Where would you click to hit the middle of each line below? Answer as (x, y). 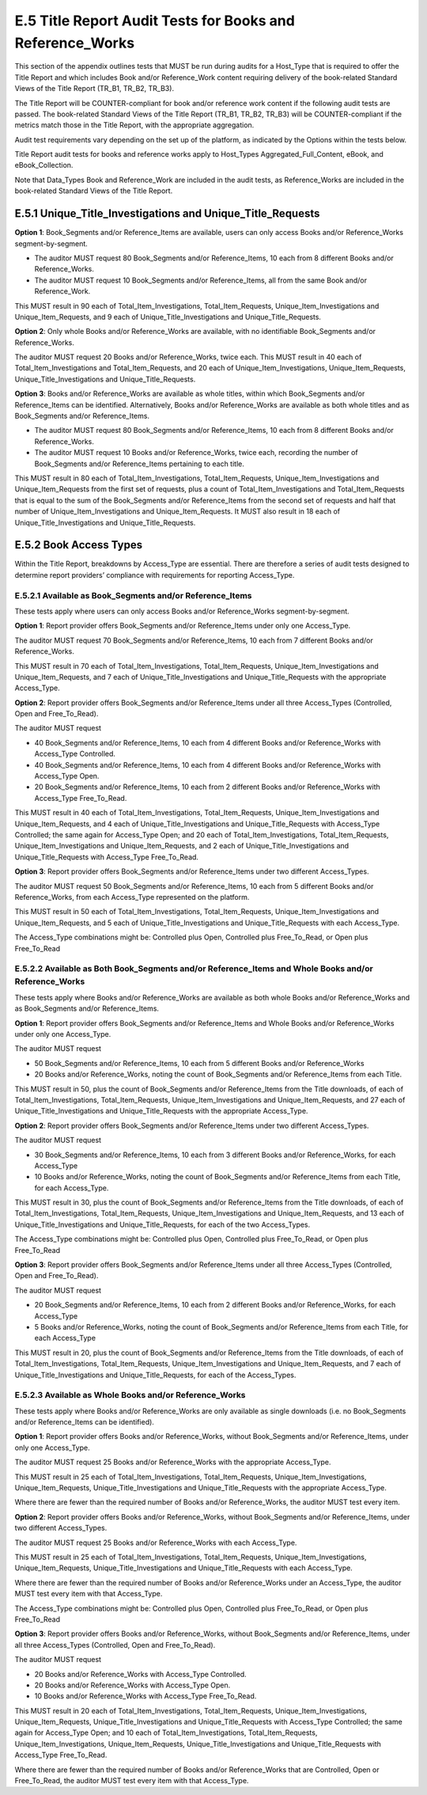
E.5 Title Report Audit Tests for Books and (155, 21)
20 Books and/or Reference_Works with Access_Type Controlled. (140, 1674)
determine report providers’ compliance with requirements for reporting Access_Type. (155, 575)
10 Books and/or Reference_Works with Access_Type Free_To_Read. (145, 1696)
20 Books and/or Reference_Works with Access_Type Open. (132, 1685)
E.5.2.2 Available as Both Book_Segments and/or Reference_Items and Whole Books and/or (194, 969)
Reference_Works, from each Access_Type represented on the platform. (132, 897)
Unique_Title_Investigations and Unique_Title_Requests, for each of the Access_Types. (155, 1375)
